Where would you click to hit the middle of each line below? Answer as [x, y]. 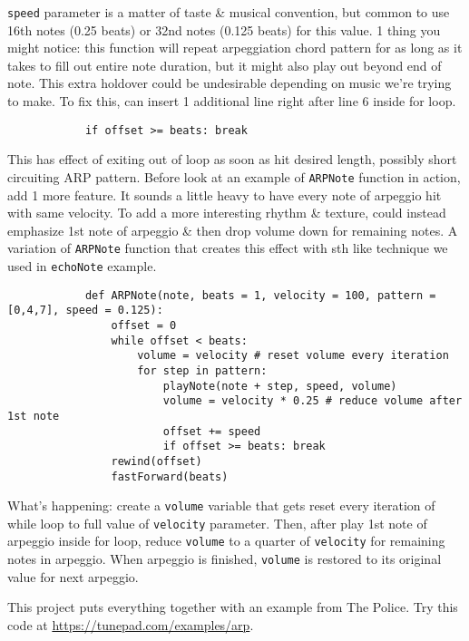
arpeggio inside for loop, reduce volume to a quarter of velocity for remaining [226, 541]
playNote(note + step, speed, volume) [280, 386]
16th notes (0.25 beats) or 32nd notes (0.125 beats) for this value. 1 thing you [224, 29]
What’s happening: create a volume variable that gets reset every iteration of [221, 505]
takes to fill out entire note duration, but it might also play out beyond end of [225, 65]
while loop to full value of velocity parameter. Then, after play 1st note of [217, 523]
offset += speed [212, 431]
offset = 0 [144, 325]
